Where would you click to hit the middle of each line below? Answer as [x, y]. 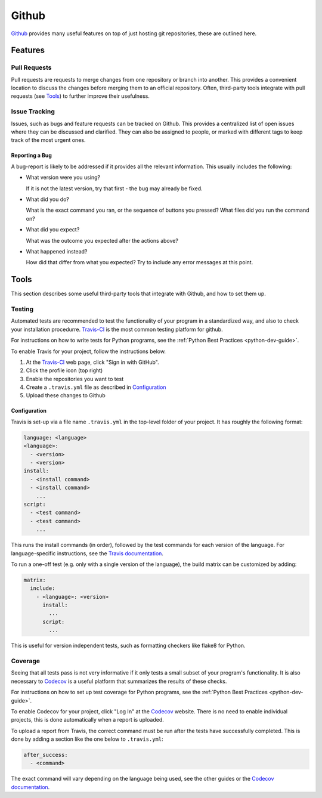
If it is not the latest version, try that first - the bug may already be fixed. [114, 188]
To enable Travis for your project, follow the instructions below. [89, 351]
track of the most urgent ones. [48, 140]
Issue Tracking [33, 112]
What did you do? [48, 199]
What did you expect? [53, 230]
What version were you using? [63, 177]
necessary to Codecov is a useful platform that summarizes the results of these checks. [119, 681]
